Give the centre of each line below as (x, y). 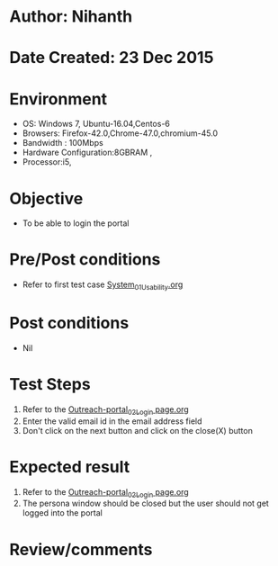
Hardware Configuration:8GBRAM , (87, 153)
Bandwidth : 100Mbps (63, 143)
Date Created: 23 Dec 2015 (112, 58)
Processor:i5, (47, 162)
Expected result (70, 467)
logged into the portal (63, 513)
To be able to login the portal (76, 223)
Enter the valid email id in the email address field (112, 421)
